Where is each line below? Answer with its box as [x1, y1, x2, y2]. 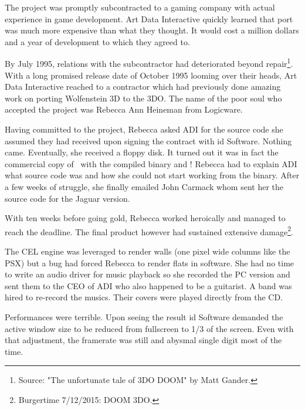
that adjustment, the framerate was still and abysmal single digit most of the [5, 334, 282, 346]
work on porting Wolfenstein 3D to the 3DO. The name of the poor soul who [5, 92, 282, 104]
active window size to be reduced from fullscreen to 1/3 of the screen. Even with [5, 322, 294, 334]
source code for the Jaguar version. [5, 192, 130, 204]
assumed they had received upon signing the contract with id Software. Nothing [5, 134, 292, 147]
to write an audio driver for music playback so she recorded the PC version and [5, 268, 290, 280]
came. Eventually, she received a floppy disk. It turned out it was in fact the [5, 146, 279, 158]
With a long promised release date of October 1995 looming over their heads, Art [5, 69, 297, 81]
